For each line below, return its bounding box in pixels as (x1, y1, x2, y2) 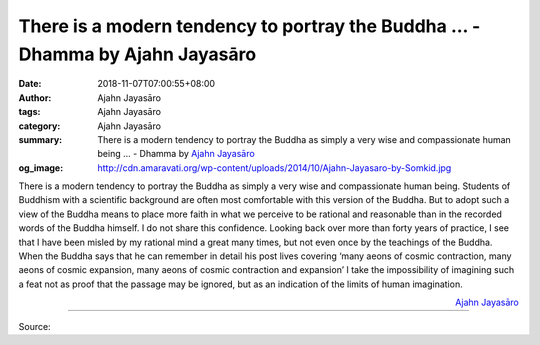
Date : (18, 78, 42, 90)
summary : (18, 133, 63, 145)
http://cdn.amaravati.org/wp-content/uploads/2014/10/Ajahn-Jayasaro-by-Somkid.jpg (97, 161, 452, 174)
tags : (18, 106, 41, 118)
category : (18, 120, 61, 132)
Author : (18, 91, 52, 104)
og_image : (18, 161, 64, 174)
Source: (18, 320, 51, 332)
